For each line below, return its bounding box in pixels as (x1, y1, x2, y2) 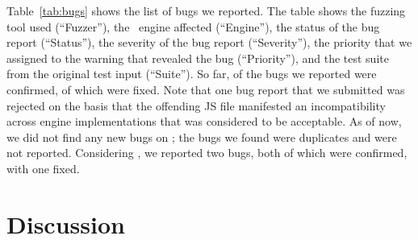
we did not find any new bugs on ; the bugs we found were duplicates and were (6, 128, 397, 145)
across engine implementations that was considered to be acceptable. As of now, (6, 113, 402, 130)
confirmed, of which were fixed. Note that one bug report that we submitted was (6, 81, 405, 97)
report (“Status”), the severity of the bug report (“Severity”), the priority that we (6, 34, 412, 51)
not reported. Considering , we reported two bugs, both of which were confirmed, (6, 144, 408, 161)
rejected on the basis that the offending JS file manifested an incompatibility (6, 97, 386, 114)
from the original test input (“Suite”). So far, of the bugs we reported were (6, 65, 377, 82)
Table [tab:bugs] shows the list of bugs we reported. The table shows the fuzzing (6, 2, 406, 19)
